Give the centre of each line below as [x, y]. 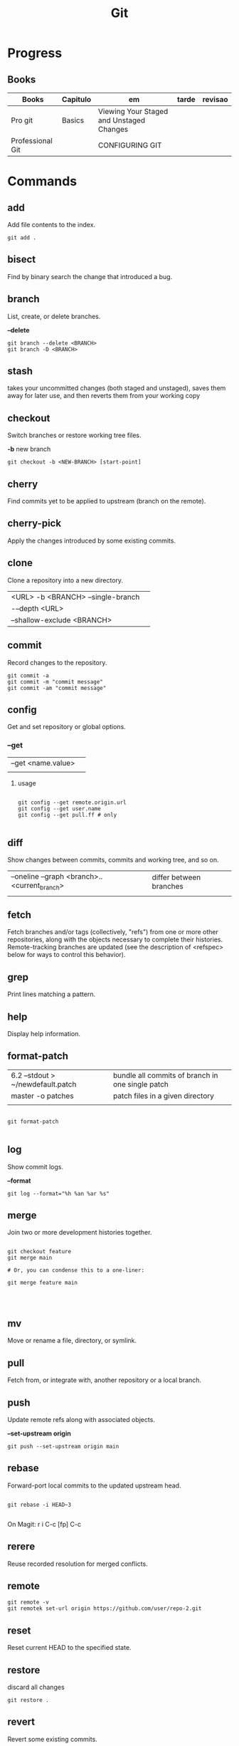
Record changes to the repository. [57, 662]
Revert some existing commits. [52, 1739]
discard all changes [36, 1687]
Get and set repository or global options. [67, 727]
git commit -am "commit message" [57, 688]
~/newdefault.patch [44, 1084]
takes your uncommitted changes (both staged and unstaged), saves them [117, 388]
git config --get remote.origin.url [72, 803]
